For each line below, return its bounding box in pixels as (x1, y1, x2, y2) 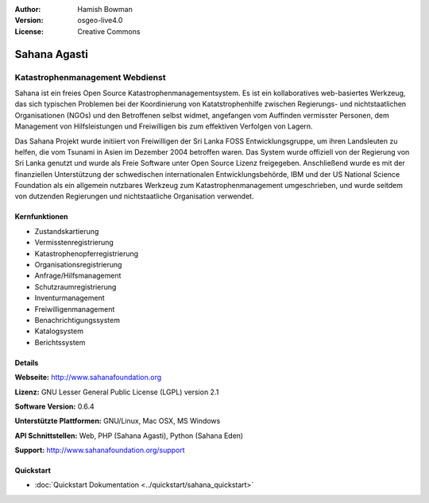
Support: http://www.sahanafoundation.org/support (14, 445, 186, 455)
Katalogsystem (34, 326, 83, 336)
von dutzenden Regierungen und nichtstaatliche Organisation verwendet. (14, 191, 254, 202)
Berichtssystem (34, 337, 86, 347)
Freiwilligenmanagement (34, 304, 115, 313)
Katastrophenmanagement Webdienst (14, 71, 166, 83)
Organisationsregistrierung (34, 260, 122, 270)
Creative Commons (77, 26, 141, 36)
